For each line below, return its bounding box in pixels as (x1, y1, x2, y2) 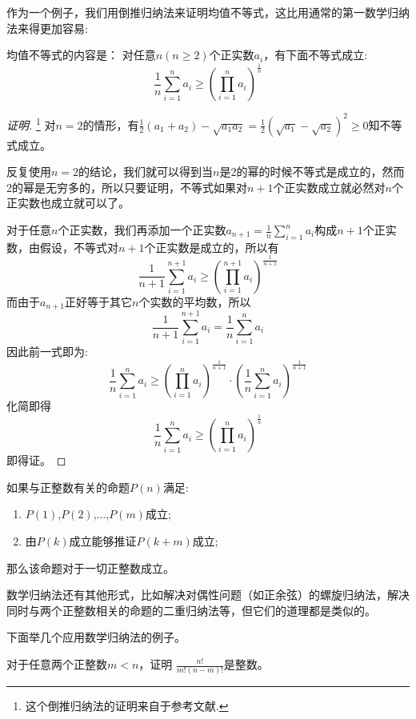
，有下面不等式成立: (263, 46, 368, 63)
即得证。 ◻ (6, 452, 66, 469)
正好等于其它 (65, 293, 133, 310)
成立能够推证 (69, 533, 137, 549)
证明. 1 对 (6, 114, 56, 133)
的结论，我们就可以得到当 (78, 163, 214, 180)
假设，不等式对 (39, 238, 118, 255)
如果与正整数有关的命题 (6, 478, 130, 495)
